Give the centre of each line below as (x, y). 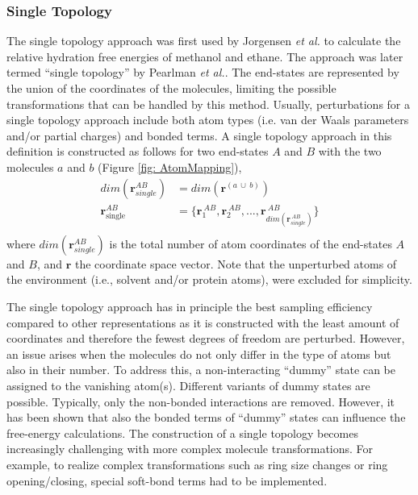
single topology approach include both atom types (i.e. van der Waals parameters (208, 120)
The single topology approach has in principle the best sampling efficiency (190, 307)
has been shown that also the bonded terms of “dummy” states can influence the (206, 417)
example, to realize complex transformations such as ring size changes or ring (197, 465)
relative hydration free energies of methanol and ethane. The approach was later (205, 56)
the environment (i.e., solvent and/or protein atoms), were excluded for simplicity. (209, 279)
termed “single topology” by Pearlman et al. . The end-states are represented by (203, 72)
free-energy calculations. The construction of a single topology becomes (182, 433)
